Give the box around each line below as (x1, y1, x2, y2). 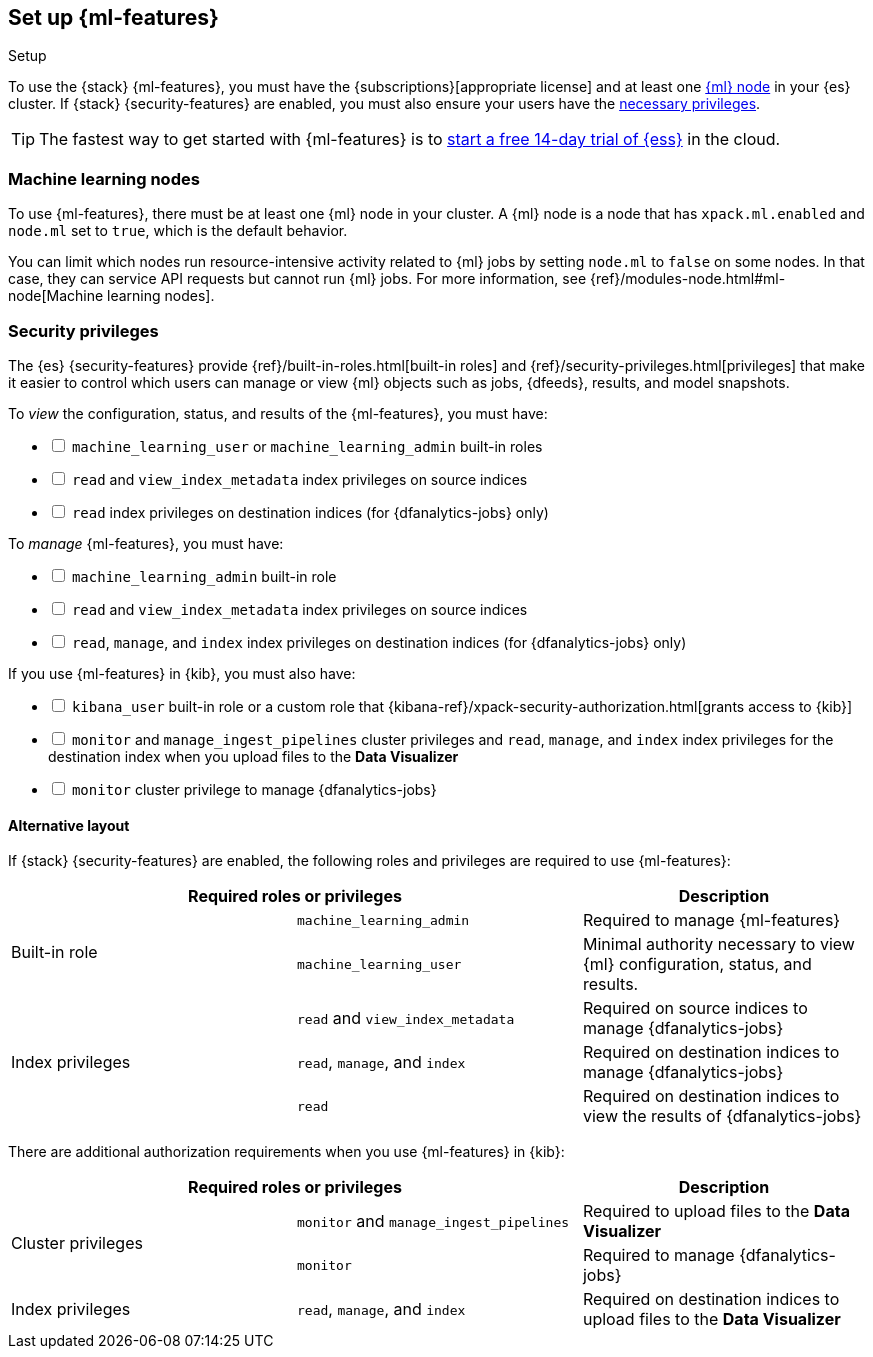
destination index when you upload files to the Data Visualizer (48, 747, 459, 765)
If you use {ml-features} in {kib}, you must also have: (8, 664, 356, 682)
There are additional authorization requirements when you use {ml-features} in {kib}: (8, 1143, 565, 1161)
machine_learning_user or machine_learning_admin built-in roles (71, 437, 543, 455)
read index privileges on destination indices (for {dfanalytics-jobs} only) (71, 503, 549, 521)
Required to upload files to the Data (582, 1201, 850, 1222)
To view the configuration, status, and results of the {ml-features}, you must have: (8, 404, 548, 422)
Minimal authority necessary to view (582, 934, 855, 955)
